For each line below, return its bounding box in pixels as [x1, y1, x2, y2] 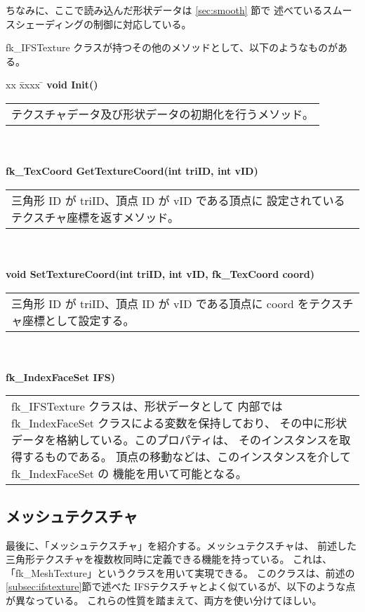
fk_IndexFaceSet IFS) [6, 369, 115, 384]
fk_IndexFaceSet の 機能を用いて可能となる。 [11, 465, 247, 482]
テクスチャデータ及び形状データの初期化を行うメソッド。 [11, 105, 314, 122]
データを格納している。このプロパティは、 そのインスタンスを [11, 432, 340, 448]
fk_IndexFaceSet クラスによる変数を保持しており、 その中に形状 [11, 415, 347, 432]
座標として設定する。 [22, 312, 135, 328]
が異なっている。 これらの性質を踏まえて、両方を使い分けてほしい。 [6, 592, 322, 607]
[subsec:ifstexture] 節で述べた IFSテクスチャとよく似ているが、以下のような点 [6, 579, 356, 594]
